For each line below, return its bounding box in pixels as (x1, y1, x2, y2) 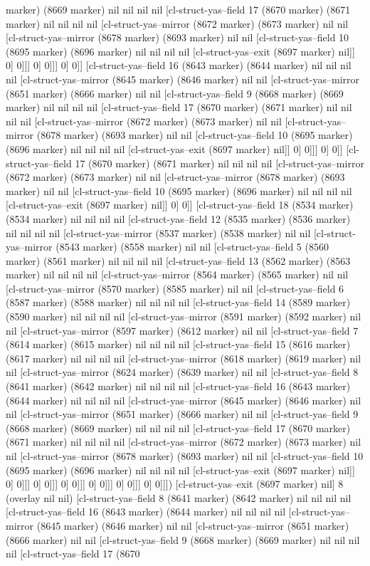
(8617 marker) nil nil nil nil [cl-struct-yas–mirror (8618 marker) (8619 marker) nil (6, 350, 361, 365)
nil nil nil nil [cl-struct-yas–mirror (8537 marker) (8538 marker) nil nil (6, 225, 311, 240)
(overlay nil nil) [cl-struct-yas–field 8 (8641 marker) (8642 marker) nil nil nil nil (6, 490, 351, 505)
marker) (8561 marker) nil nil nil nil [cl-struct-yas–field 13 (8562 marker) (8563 (6, 253, 351, 268)
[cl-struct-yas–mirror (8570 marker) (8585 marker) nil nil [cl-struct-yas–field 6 (6, 281, 344, 295)
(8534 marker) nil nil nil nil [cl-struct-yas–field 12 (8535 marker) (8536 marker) (6, 211, 351, 226)
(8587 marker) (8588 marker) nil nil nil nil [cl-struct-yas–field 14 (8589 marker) (6, 295, 351, 310)
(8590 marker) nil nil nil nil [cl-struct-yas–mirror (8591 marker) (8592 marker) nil (6, 309, 361, 324)
